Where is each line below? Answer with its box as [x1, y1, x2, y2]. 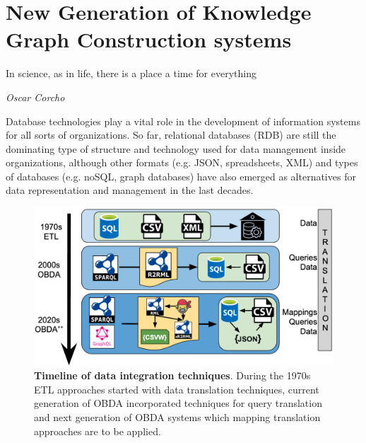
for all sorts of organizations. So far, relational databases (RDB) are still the [6, 127, 336, 142]
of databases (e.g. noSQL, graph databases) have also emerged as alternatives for [6, 168, 356, 183]
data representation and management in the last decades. [6, 183, 254, 197]
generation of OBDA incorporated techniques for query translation [34, 396, 322, 410]
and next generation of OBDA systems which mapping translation [34, 410, 321, 425]
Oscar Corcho [6, 89, 65, 104]
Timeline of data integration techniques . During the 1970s [34, 368, 311, 383]
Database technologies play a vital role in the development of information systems [6, 113, 360, 128]
